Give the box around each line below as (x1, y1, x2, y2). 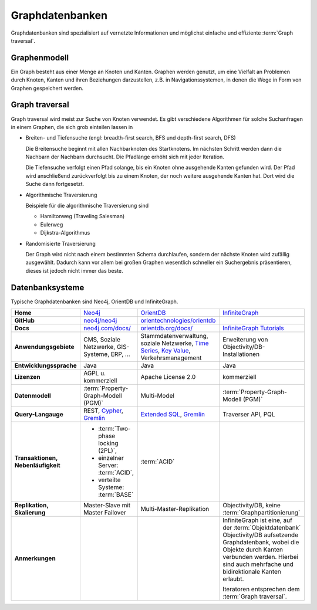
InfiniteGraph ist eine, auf (222, 516, 293, 524)
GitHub (14, 317, 35, 325)
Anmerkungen (14, 554, 56, 562)
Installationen (222, 350, 260, 358)
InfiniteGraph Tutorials (222, 324, 284, 333)
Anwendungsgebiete (14, 343, 75, 351)
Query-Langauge (14, 411, 64, 419)
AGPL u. (83, 370, 106, 378)
